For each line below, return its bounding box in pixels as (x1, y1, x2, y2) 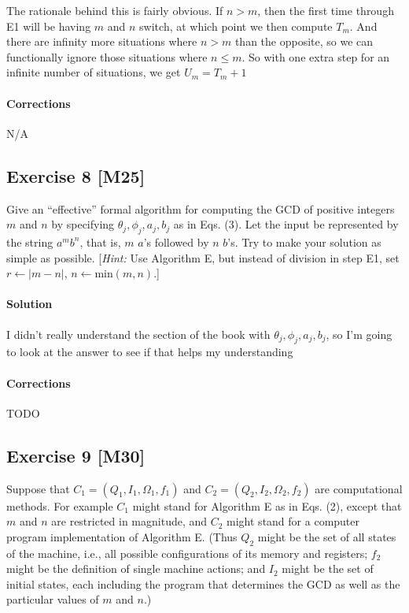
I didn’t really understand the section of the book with (6, 325, 271, 342)
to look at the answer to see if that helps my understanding (6, 344, 293, 360)
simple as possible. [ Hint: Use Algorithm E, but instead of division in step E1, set (6, 249, 400, 266)
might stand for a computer (227, 513, 360, 529)
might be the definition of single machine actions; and (6, 560, 266, 577)
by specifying (51, 216, 115, 232)
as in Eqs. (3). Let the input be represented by (173, 216, 399, 232)
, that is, (79, 233, 121, 250)
